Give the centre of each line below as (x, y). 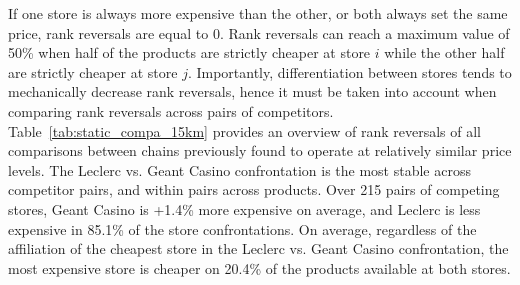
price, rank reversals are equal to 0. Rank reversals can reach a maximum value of (259, 32)
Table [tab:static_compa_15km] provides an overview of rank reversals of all (245, 130)
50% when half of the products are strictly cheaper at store (189, 52)
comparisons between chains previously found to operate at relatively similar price (260, 150)
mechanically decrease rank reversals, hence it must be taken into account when (252, 91)
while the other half (444, 52)
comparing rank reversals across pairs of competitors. (171, 110)
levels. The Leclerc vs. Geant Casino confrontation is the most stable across (239, 169)
